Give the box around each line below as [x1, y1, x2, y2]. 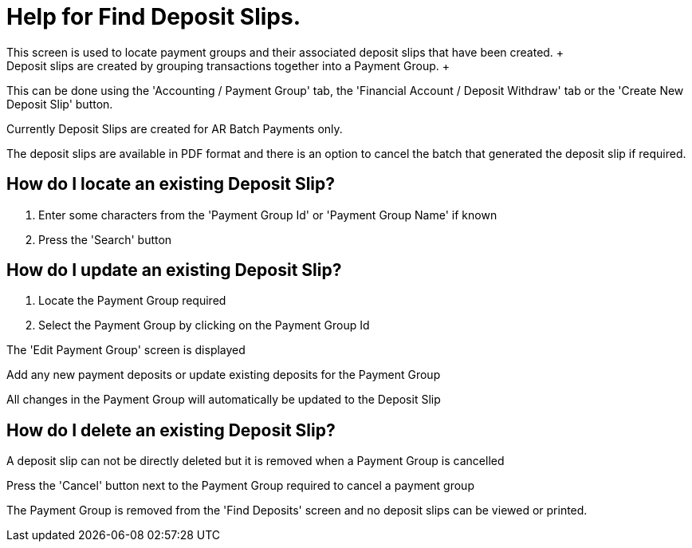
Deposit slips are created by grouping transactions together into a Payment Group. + [6, 58, 450, 73]
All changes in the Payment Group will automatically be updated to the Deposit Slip [6, 392, 441, 407]
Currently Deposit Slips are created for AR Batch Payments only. [6, 121, 343, 136]
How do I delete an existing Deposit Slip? [6, 420, 336, 440]
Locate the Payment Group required [38, 294, 226, 308]
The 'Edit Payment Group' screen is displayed [6, 343, 246, 357]
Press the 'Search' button [38, 232, 172, 246]
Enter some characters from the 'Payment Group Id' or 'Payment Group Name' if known [38, 207, 497, 222]
